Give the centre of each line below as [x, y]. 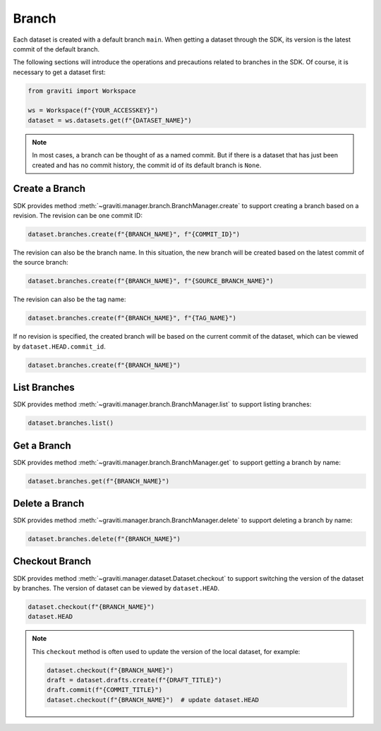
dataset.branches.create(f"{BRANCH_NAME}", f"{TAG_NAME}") [132, 318]
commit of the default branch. [56, 49]
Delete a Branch [49, 503]
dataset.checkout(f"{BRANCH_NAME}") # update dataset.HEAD [153, 700]
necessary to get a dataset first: [59, 72]
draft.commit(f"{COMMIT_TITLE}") [104, 690]
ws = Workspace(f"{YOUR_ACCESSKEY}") [93, 110]
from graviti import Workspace [82, 91]
